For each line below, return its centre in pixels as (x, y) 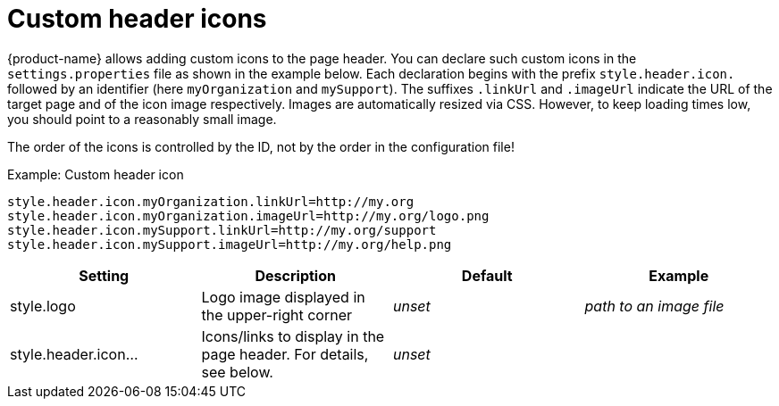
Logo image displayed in (283, 297)
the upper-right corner (277, 315)
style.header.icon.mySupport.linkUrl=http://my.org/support (222, 230)
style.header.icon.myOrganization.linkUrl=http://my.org (211, 201)
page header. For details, (285, 354)
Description (295, 275)
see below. (237, 372)
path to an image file (654, 306)
